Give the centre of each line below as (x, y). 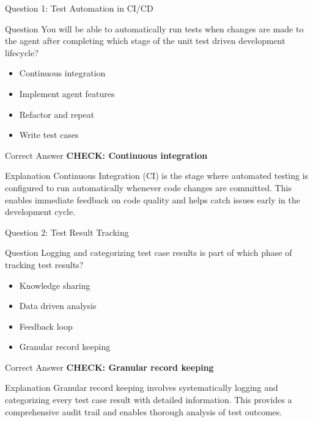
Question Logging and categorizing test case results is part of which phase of (149, 253)
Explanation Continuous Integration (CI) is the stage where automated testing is (157, 176)
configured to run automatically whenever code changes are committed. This (148, 187)
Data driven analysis (58, 306)
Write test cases (49, 135)
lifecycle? (22, 52)
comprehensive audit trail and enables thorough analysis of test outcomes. (144, 411)
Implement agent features (67, 93)
